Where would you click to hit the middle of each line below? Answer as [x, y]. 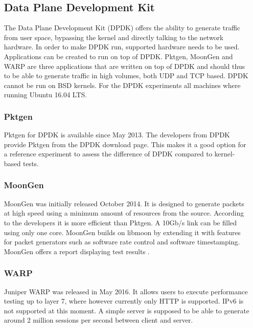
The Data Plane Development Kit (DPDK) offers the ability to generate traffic [122, 28]
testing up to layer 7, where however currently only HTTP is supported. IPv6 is [124, 301]
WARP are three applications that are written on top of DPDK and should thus [125, 66]
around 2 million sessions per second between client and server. [98, 320]
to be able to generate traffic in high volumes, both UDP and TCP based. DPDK [126, 76]
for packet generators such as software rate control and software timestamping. [122, 242]
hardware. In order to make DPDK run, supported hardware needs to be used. [122, 47]
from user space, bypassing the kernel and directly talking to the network [114, 37]
